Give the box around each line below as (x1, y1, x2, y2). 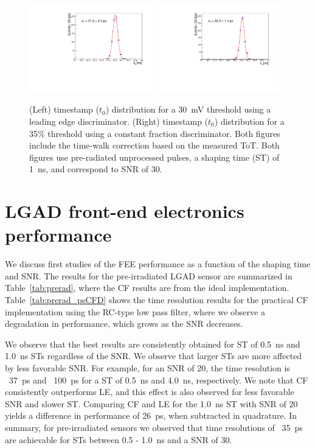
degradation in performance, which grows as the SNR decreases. (5, 317, 243, 330)
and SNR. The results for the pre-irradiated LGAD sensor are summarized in (5, 269, 292, 282)
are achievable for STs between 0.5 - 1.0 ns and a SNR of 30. (5, 433, 232, 446)
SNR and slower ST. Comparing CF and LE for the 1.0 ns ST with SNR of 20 (5, 397, 298, 410)
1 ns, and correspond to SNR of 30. (29, 163, 162, 175)
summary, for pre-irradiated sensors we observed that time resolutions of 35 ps (5, 421, 303, 434)
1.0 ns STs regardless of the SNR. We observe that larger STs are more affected (5, 349, 302, 362)
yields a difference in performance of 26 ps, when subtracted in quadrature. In (5, 409, 297, 422)
